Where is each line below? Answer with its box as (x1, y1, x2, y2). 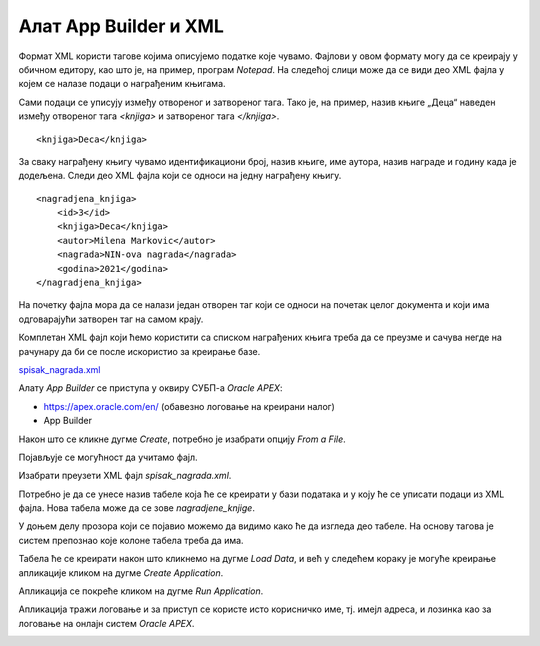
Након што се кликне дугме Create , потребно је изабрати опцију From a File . (18, 433, 347, 445)
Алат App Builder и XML (18, 15, 224, 37)
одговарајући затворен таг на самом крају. (18, 313, 204, 325)
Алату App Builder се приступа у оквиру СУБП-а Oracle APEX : (18, 382, 283, 394)
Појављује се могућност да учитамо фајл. (18, 451, 198, 463)
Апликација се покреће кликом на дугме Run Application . (18, 585, 264, 597)
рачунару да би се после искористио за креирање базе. (18, 345, 261, 357)
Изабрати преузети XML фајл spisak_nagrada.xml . (18, 470, 232, 482)
